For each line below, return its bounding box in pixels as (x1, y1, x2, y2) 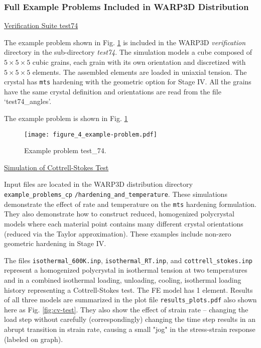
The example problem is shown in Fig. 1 (4, 113, 128, 124)
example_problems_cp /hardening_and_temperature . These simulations (4, 189, 227, 199)
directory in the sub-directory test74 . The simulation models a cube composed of (4, 47, 252, 57)
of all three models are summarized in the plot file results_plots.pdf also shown (4, 294, 257, 305)
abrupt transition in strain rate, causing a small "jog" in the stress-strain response (4, 324, 255, 334)
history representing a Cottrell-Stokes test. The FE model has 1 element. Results (4, 284, 253, 295)
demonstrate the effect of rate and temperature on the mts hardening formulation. (4, 198, 256, 209)
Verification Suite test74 (4, 20, 78, 31)
